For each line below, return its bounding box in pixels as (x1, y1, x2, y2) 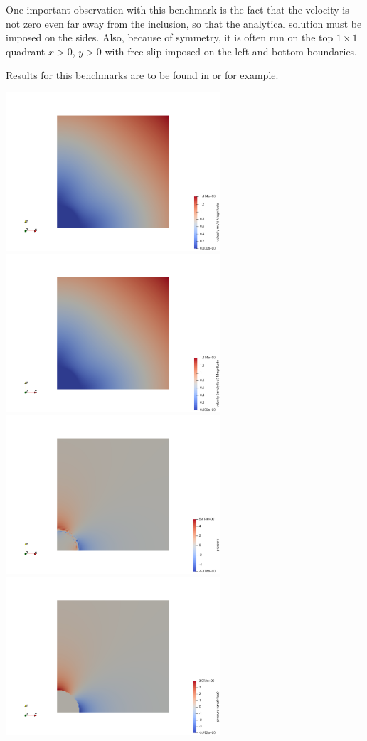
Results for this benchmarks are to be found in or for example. (6, 68, 279, 82)
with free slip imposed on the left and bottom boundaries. (105, 43, 357, 58)
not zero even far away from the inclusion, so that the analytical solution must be (6, 16, 362, 31)
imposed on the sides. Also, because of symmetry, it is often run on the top (6, 30, 334, 45)
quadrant (6, 43, 46, 58)
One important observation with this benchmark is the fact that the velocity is (6, 2, 349, 16)
